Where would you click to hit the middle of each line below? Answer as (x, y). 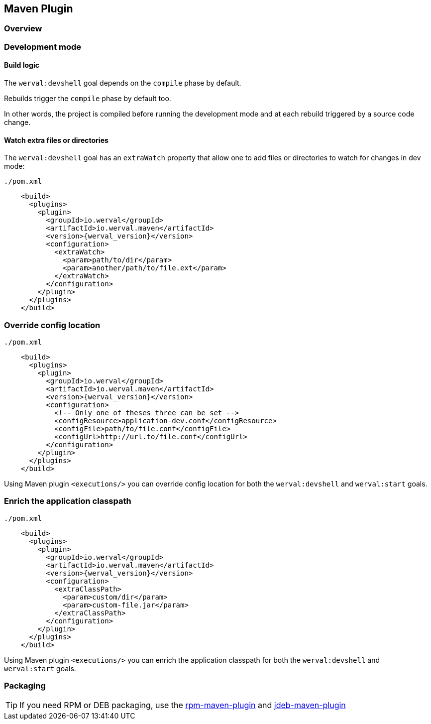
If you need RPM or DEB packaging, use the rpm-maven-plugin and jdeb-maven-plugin (183, 705)
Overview (23, 29)
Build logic (22, 65)
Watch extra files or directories (56, 140)
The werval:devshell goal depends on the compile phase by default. (123, 83)
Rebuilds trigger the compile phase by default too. (88, 99)
